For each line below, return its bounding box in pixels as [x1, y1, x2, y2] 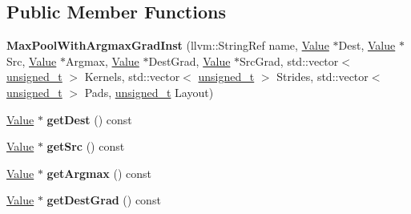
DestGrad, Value [148, 52, 231, 69]
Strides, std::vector [276, 68, 369, 85]
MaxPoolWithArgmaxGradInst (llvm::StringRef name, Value [6, 37, 329, 54]
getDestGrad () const [46, 192, 161, 208]
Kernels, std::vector [84, 68, 180, 85]
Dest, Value [338, 37, 396, 54]
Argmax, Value [65, 52, 139, 69]
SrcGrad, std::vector [240, 52, 339, 69]
